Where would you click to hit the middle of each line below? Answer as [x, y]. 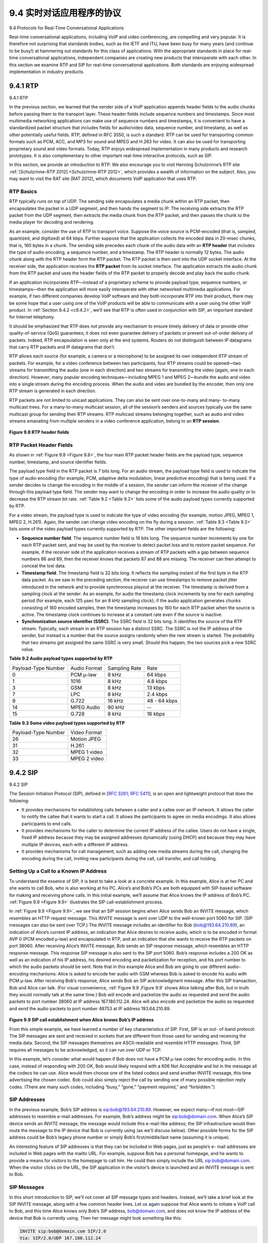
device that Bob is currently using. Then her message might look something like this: [96, 1218]
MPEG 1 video [86, 752]
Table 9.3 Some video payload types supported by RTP [67, 723]
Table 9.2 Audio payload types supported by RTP [61, 658]
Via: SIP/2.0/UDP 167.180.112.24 [60, 1238]
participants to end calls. [47, 823]
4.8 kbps [157, 681]
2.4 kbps [157, 694]
